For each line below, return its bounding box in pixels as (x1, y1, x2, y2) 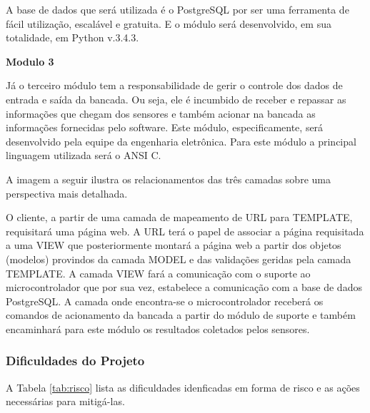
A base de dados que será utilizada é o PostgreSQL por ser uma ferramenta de (6, 2, 349, 16)
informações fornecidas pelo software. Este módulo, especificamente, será (6, 120, 324, 135)
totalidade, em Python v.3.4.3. (6, 30, 139, 45)
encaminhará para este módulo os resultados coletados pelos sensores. (6, 321, 310, 336)
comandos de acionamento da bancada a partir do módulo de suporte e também (6, 307, 356, 322)
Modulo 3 (6, 53, 54, 68)
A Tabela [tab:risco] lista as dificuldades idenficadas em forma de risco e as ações (6, 379, 360, 394)
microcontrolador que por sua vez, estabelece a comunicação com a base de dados (6, 280, 362, 295)
